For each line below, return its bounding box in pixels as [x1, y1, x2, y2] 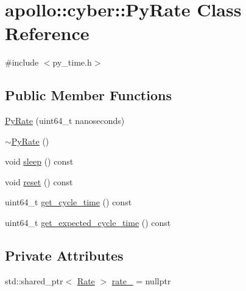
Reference [5, 21, 90, 46]
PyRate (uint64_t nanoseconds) [5, 114, 125, 127]
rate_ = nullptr [111, 274, 171, 287]
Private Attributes [5, 246, 124, 265]
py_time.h [52, 56, 92, 69]
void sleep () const [5, 155, 74, 168]
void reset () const [5, 175, 73, 188]
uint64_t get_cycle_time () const [5, 196, 132, 208]
